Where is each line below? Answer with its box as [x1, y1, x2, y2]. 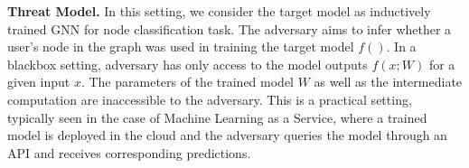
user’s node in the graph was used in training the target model [7, 37, 354, 56]
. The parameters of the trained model [80, 72, 294, 91]
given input [7, 72, 70, 91]
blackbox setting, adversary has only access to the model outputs [7, 54, 368, 73]
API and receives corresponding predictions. [7, 143, 251, 162]
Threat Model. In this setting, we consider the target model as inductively [7, 2, 431, 20]
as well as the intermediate [314, 72, 463, 91]
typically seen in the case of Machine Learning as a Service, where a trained [7, 107, 427, 126]
